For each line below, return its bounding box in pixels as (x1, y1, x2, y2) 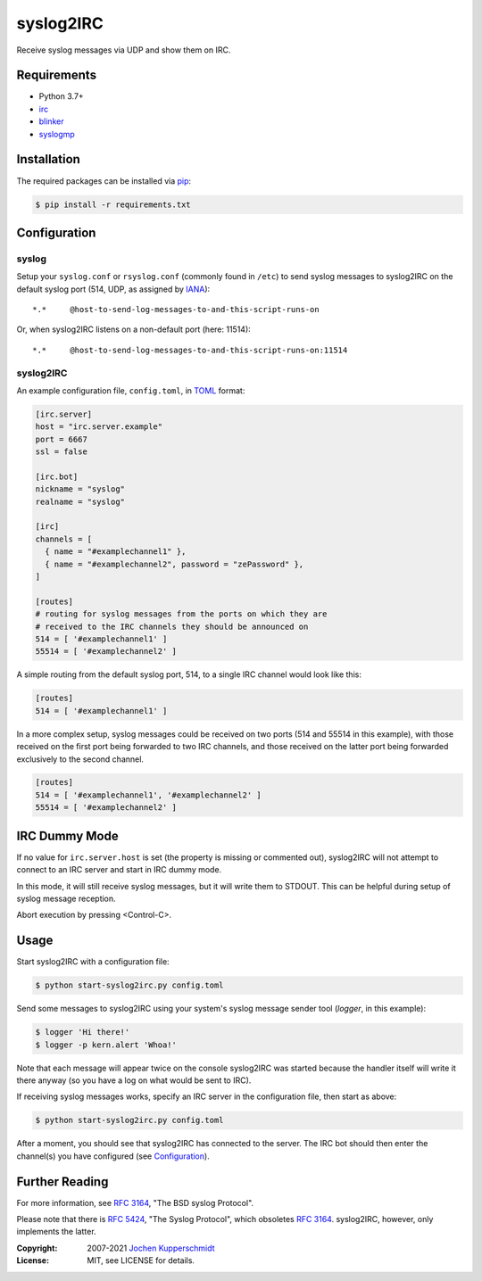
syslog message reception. (16, 893, 116, 904)
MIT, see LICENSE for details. (87, 1255, 195, 1266)
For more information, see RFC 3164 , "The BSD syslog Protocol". (16, 1197, 254, 1208)
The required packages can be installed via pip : (16, 175, 192, 186)
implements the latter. (16, 1227, 97, 1237)
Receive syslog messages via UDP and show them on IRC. (16, 45, 231, 55)
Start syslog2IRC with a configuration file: (16, 956, 170, 967)
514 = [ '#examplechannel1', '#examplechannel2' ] (35, 789, 262, 800)
